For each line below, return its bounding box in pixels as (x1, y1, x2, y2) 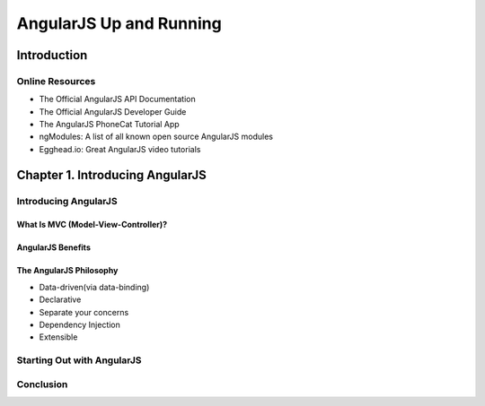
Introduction (16, 48, 88, 63)
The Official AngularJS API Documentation (39, 94, 197, 105)
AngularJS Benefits (16, 242, 92, 253)
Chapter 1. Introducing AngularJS (16, 167, 207, 183)
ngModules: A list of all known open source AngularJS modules (39, 131, 274, 143)
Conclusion (16, 377, 68, 390)
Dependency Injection (39, 319, 121, 331)
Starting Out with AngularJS (16, 354, 143, 367)
